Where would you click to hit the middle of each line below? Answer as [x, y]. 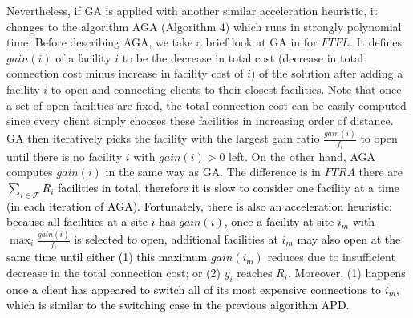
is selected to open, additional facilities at [176, 239]
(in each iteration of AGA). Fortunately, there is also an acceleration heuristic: [200, 205]
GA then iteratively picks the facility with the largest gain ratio [163, 138]
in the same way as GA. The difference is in [213, 172]
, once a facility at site [279, 221]
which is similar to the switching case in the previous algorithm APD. [178, 305]
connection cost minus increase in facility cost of [125, 73]
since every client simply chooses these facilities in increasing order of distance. [200, 121]
